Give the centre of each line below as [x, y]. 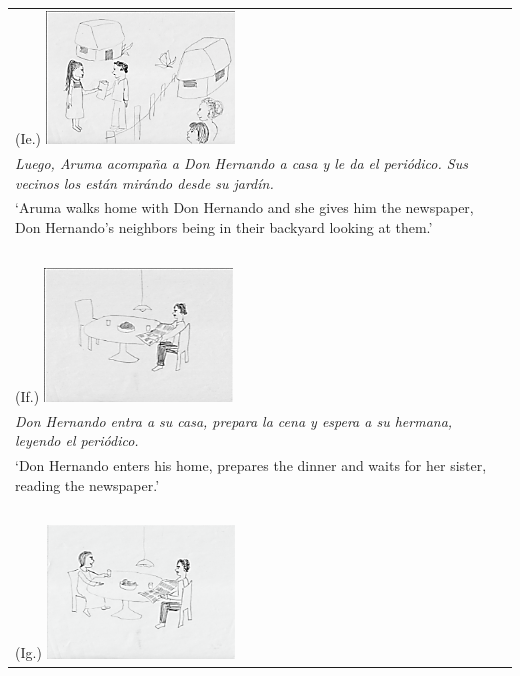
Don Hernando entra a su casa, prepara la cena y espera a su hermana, [234, 420]
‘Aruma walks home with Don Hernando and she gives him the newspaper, [244, 207]
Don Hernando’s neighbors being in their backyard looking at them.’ [224, 226]
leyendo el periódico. [77, 440]
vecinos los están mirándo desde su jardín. [144, 182]
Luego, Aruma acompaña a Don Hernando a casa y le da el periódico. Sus [241, 162]
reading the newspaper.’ [87, 484]
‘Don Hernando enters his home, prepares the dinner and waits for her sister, [251, 465]
